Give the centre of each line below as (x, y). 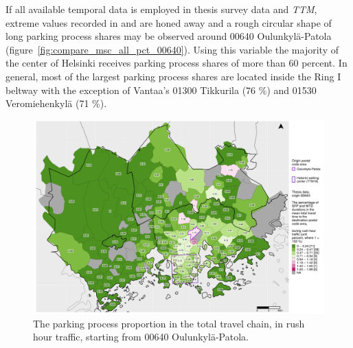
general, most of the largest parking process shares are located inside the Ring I (173, 76)
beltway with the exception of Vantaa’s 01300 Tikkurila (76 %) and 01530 (161, 90)
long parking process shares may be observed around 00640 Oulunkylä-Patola (169, 36)
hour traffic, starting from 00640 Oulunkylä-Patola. (141, 337)
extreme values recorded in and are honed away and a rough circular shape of (169, 22)
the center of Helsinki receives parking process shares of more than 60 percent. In (176, 63)
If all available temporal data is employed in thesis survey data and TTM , (161, 9)
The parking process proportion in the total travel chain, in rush (169, 323)
